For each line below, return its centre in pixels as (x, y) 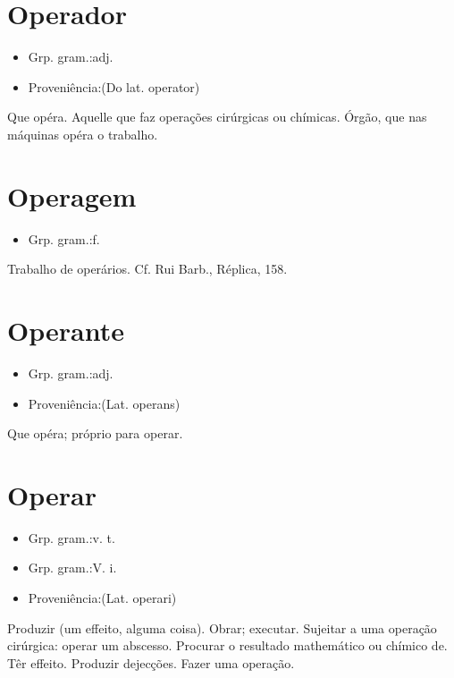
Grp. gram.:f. (64, 238)
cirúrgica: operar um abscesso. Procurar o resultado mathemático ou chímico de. (227, 645)
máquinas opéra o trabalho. (83, 134)
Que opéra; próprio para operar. (95, 433)
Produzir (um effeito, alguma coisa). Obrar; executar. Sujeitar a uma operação (222, 627)
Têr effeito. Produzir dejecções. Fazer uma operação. (151, 662)
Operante (66, 330)
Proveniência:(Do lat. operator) (114, 86)
